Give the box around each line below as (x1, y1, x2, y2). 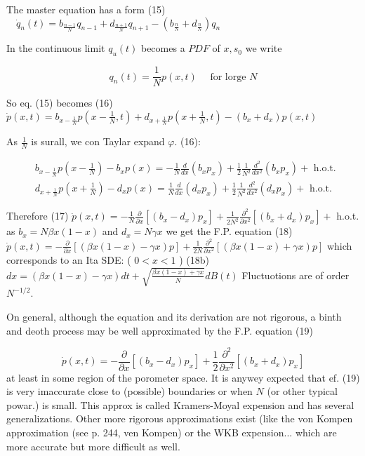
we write (245, 41, 282, 55)
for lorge (210, 72, 246, 82)
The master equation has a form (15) (6, 2, 166, 16)
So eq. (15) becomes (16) (6, 95, 113, 110)
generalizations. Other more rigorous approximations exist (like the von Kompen (6, 411, 353, 426)
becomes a (140, 41, 185, 55)
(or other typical (267, 384, 338, 398)
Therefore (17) (6, 208, 69, 223)
